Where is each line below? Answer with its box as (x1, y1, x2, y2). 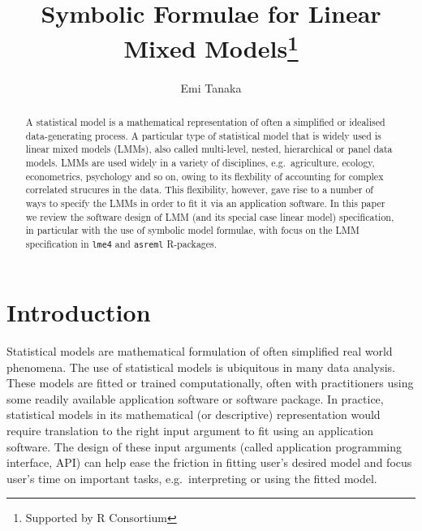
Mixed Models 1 (123, 28, 299, 65)
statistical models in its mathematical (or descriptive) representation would (6, 406, 381, 423)
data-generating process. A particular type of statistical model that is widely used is (25, 128, 381, 142)
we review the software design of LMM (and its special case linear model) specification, (25, 209, 394, 223)
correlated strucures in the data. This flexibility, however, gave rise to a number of (25, 183, 374, 196)
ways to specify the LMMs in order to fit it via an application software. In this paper (25, 196, 385, 209)
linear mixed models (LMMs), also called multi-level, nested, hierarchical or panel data (25, 142, 393, 156)
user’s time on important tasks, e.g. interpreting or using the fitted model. (6, 469, 377, 486)
